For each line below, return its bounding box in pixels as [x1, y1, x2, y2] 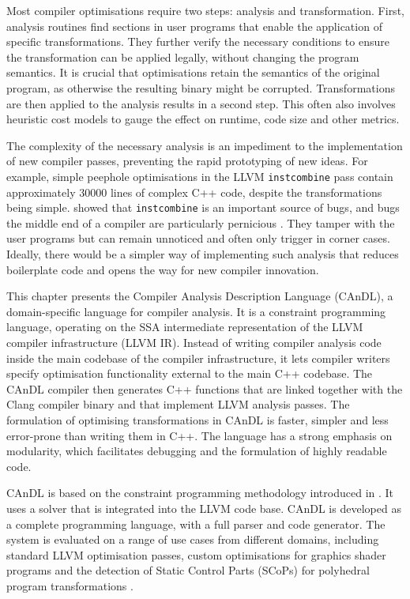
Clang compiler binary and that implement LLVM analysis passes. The [6, 396, 350, 413]
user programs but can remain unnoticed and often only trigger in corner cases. [6, 230, 390, 247]
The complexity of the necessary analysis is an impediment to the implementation [6, 137, 403, 153]
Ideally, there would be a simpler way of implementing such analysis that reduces [6, 246, 399, 262]
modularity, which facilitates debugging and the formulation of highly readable [6, 443, 387, 459]
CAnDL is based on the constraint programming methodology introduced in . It [6, 484, 394, 501]
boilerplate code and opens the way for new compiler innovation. [6, 261, 319, 277]
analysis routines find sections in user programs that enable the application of [6, 17, 382, 34]
